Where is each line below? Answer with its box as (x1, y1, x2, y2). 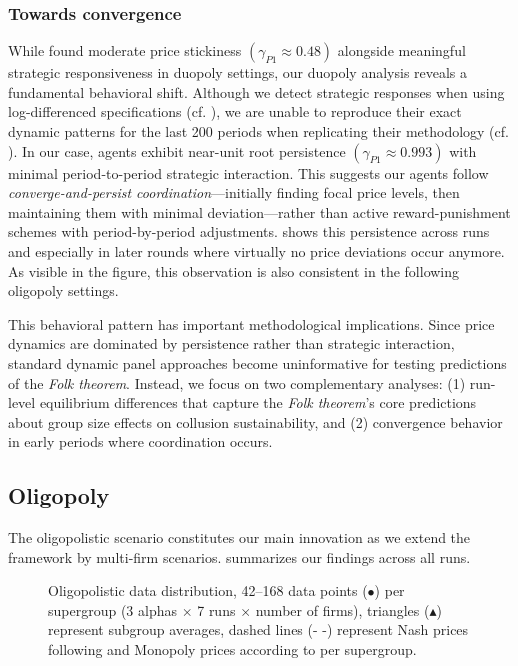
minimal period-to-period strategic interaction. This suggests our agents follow (8, 162, 489, 183)
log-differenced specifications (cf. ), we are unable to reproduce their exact (8, 101, 462, 122)
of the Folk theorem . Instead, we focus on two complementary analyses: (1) (8, 372, 466, 393)
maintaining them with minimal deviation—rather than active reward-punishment (8, 201, 511, 222)
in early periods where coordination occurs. (8, 431, 273, 452)
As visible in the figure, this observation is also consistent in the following (8, 260, 460, 281)
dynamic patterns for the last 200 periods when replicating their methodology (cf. (8, 121, 509, 141)
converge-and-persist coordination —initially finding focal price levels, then (8, 182, 460, 203)
